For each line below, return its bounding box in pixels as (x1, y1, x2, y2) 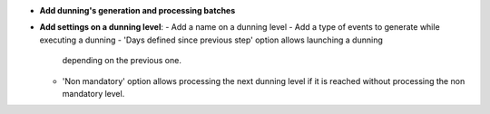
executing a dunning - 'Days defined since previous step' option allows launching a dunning (39, 34, 383, 45)
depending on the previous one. (62, 55, 181, 66)
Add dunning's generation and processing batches (39, 5, 236, 15)
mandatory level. (62, 88, 125, 99)
